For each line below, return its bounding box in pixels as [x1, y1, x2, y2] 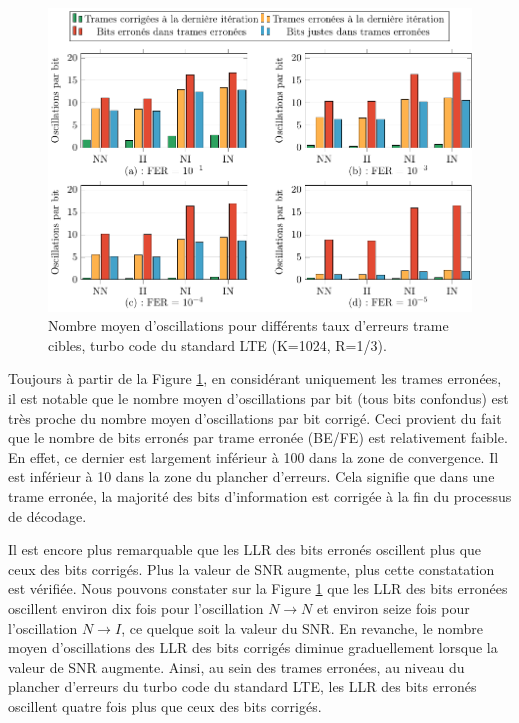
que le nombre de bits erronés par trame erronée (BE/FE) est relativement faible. [8, 427, 508, 448]
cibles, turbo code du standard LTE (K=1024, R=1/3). [48, 334, 387, 355]
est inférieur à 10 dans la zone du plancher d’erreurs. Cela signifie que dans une [8, 466, 495, 487]
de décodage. [8, 505, 87, 526]
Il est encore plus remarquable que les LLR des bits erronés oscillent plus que [8, 539, 482, 560]
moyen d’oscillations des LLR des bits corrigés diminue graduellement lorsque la [8, 637, 498, 658]
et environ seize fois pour [317, 598, 470, 618]
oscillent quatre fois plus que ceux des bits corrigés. [8, 695, 322, 716]
